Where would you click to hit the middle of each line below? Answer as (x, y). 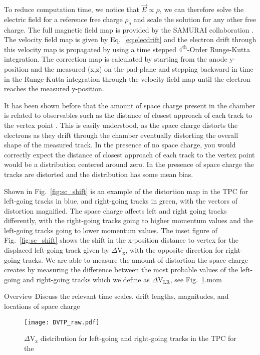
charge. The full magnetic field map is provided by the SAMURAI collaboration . (129, 29)
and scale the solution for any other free (195, 19)
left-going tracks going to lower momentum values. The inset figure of (111, 230)
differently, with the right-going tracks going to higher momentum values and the (128, 220)
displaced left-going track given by (57, 250)
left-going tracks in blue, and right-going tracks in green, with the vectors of (121, 201)
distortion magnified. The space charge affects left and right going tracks (115, 210)
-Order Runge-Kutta (218, 49)
